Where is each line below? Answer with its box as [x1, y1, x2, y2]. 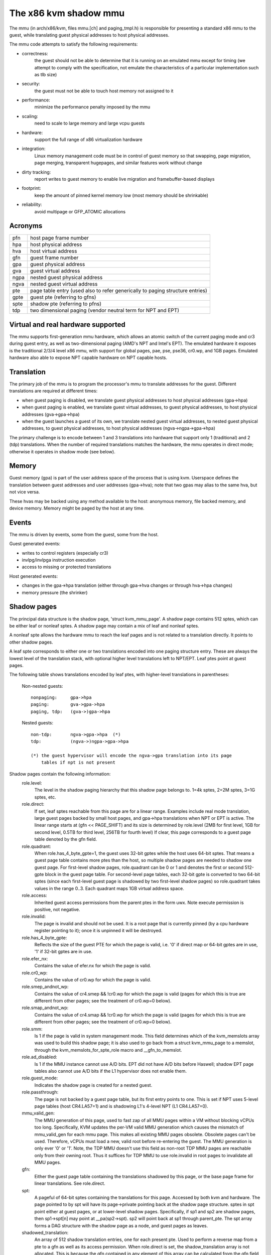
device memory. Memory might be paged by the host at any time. [9, 505, 145, 512]
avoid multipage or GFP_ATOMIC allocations [34, 208, 125, 214]
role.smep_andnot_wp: [22, 984, 69, 990]
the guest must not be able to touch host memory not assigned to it [34, 88, 174, 94]
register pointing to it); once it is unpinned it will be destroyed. [34, 928, 163, 934]
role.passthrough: [22, 1089, 59, 1095]
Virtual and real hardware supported [9, 320, 125, 329]
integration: [22, 146, 46, 152]
